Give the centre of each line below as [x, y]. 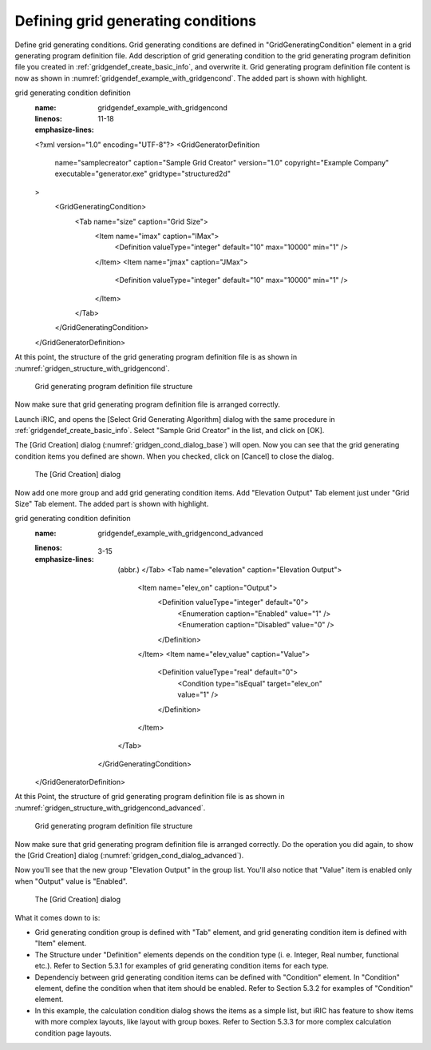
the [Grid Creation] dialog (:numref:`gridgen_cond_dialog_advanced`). [129, 856]
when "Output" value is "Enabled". [71, 881]
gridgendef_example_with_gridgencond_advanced [180, 533]
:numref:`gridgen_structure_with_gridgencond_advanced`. [110, 808]
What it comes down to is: [57, 917]
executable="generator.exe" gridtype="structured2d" [143, 174]
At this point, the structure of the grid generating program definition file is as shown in [156, 357]
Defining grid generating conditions [136, 21]
